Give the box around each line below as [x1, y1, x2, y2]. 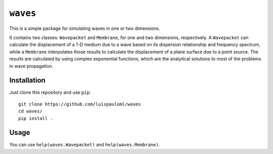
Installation [9, 76, 45, 85]
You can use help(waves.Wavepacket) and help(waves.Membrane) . [9, 142, 160, 148]
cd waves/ [18, 108, 42, 114]
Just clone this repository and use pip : [9, 89, 91, 96]
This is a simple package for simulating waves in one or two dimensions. [9, 25, 160, 31]
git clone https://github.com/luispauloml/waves [18, 101, 141, 107]
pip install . [18, 115, 53, 121]
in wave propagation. [9, 63, 54, 69]
